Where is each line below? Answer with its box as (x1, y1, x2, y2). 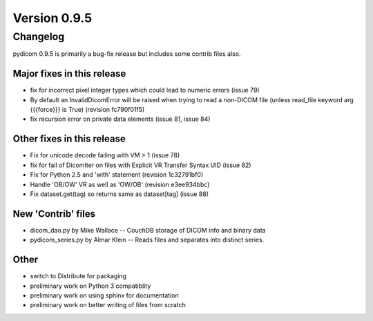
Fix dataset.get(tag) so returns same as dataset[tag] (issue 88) (30, 190, 209, 198)
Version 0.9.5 (12, 10, 93, 26)
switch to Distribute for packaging (30, 272, 127, 280)
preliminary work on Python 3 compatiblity (30, 282, 151, 290)
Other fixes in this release (12, 133, 126, 145)
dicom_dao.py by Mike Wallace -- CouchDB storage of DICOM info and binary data (30, 226, 266, 234)
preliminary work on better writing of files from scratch (30, 301, 186, 309)
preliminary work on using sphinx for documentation (30, 291, 179, 300)
